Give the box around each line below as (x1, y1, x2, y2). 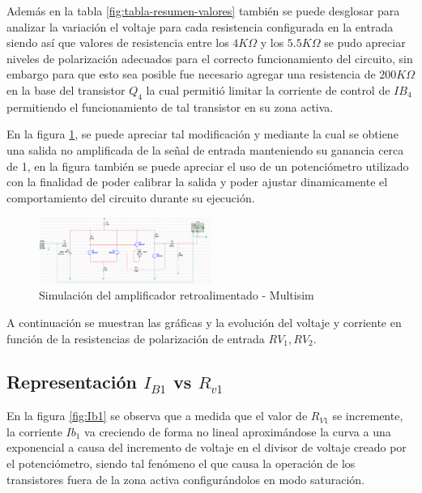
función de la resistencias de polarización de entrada (6, 329, 265, 346)
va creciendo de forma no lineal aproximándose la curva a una (84, 423, 391, 440)
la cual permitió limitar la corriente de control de (146, 81, 390, 98)
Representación (6, 369, 138, 394)
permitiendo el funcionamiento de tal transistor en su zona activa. (6, 98, 334, 115)
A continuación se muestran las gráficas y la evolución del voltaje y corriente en (6, 313, 402, 330)
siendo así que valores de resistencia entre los (6, 34, 229, 51)
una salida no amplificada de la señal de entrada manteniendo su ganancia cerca (6, 141, 404, 158)
